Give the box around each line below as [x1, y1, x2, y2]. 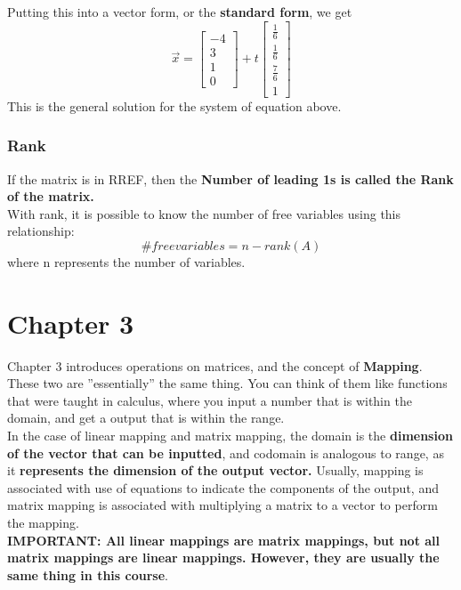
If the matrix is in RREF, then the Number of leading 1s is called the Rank [7, 169, 454, 188]
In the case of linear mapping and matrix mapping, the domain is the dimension [7, 426, 453, 445]
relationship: [7, 222, 75, 240]
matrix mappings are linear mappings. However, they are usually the [7, 548, 440, 567]
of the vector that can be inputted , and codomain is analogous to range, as [7, 443, 444, 462]
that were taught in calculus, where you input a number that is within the [7, 391, 412, 409]
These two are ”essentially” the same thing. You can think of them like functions [7, 374, 448, 392]
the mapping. [7, 513, 79, 531]
